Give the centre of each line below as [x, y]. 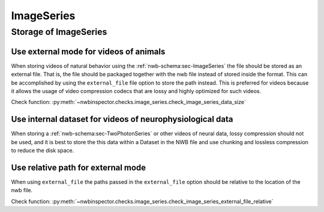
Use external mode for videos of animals [88, 51]
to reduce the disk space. [43, 150]
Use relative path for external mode [79, 167]
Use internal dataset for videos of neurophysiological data [122, 119]
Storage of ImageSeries [59, 32]
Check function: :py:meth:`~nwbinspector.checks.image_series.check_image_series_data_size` [128, 102]
